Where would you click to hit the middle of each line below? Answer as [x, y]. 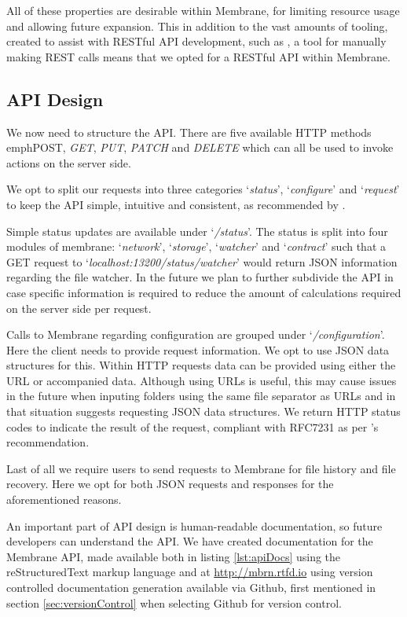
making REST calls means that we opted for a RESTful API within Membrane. [198, 56]
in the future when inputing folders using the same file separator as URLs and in [201, 396]
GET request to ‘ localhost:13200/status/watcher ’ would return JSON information [202, 261]
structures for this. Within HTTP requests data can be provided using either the [201, 365]
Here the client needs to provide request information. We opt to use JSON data [198, 349]
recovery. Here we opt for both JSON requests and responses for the [170, 484]
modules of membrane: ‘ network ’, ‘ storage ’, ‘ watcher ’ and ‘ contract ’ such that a [196, 246]
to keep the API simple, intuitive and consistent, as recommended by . [176, 204]
